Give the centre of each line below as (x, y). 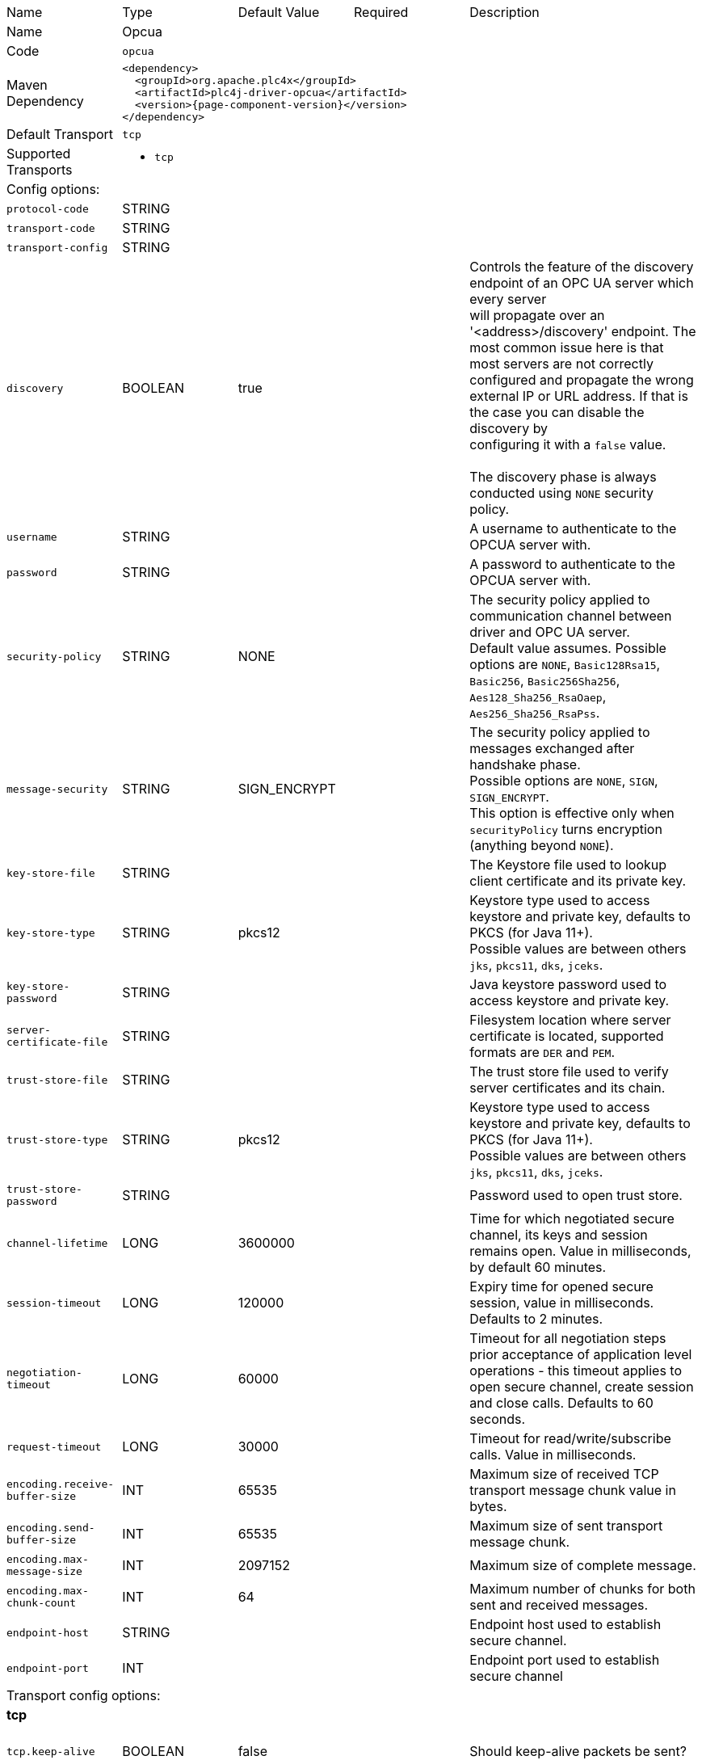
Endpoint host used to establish (565, 1624)
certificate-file (57, 1042)
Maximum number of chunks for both (582, 1589)
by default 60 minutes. (538, 1267)
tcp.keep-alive (51, 1751)
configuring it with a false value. (568, 444)
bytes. (488, 1506)
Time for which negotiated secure (572, 1219)
